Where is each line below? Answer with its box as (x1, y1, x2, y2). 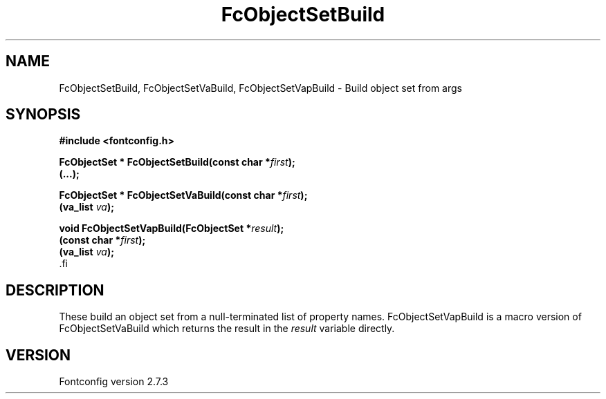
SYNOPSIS (6, 106, 81, 124)
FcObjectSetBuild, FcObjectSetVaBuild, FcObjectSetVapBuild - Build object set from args (59, 81, 462, 94)
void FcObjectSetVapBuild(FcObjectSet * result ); (59, 222, 284, 235)
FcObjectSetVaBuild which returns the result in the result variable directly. (59, 322, 395, 335)
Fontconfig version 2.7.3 (59, 376, 169, 388)
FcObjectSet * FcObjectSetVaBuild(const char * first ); (59, 189, 308, 202)
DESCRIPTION (6, 281, 104, 299)
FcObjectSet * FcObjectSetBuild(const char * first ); (59, 156, 295, 168)
